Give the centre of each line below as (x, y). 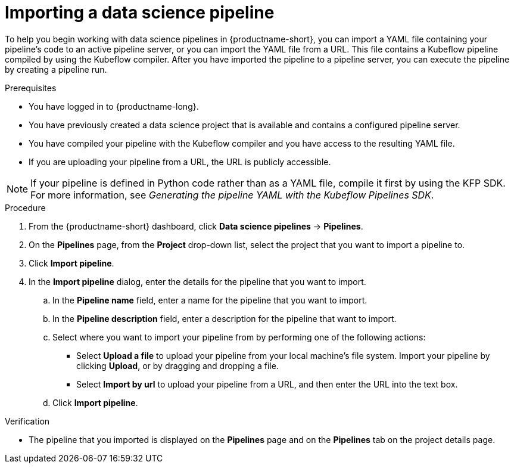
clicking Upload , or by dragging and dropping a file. (177, 365)
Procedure (25, 207)
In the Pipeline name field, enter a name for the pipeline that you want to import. (210, 300)
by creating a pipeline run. (56, 69)
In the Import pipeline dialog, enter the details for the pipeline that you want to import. (197, 281)
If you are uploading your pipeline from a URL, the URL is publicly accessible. (180, 162)
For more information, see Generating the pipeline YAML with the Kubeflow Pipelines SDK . (232, 195)
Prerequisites (31, 88)
